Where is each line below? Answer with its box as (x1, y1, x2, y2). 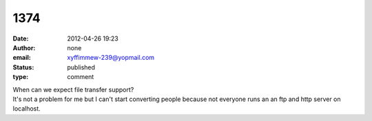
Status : (12, 63, 34, 71)
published (67, 63, 96, 71)
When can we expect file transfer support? (12, 85, 134, 93)
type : (12, 73, 29, 81)
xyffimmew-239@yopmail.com (67, 54, 155, 62)
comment (67, 73, 94, 81)
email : (12, 54, 31, 62)
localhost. (12, 104, 41, 113)
